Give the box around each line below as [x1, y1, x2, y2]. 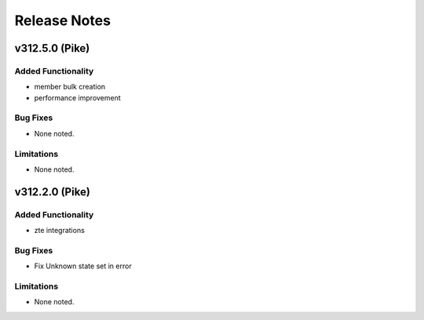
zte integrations [34, 226, 86, 235]
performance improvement [34, 93, 121, 102]
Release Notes [14, 12, 111, 29]
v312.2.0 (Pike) [14, 185, 90, 198]
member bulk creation [34, 82, 106, 92]
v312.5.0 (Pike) [14, 42, 90, 55]
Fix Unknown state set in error [34, 261, 133, 271]
